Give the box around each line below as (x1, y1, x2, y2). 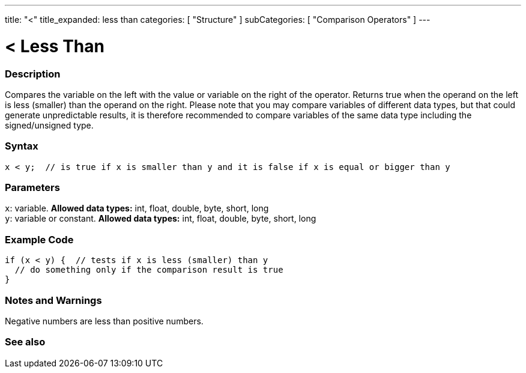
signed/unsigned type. (5, 120, 94, 130)
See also (5, 336, 46, 348)
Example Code (5, 233, 74, 246)
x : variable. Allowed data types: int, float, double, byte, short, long (5, 203, 269, 214)
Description (5, 67, 61, 80)
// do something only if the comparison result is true (14, 265, 283, 275)
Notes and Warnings (5, 294, 102, 306)
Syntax (5, 140, 38, 153)
